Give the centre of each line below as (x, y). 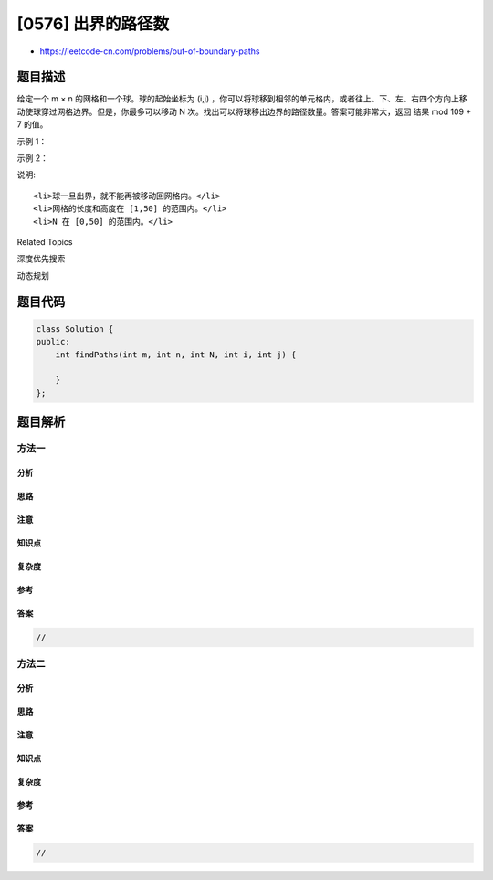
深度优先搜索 (41, 259)
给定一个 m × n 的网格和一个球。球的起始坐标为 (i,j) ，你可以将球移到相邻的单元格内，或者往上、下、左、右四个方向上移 (242, 99)
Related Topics (45, 241)
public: (53, 342)
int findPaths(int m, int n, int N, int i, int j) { (176, 355)
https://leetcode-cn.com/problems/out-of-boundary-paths (150, 51)
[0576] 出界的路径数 (93, 24)
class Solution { (75, 329)
